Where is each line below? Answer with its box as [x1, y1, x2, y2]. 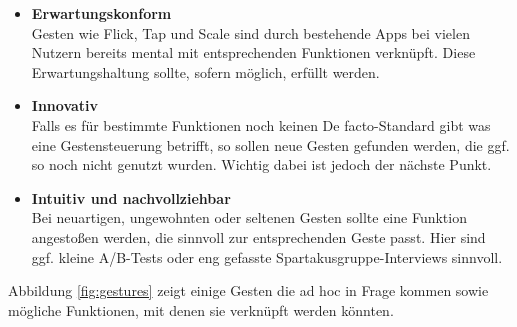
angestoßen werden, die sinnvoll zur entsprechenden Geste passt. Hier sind [31, 226, 486, 247]
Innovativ [31, 95, 99, 116]
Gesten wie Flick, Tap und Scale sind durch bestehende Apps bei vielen [31, 22, 470, 43]
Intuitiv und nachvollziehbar [31, 187, 231, 208]
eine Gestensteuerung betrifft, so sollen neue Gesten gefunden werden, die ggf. [31, 134, 510, 155]
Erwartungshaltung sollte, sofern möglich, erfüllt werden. [31, 61, 380, 82]
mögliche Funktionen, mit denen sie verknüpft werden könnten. [8, 299, 394, 320]
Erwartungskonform [31, 3, 172, 23]
